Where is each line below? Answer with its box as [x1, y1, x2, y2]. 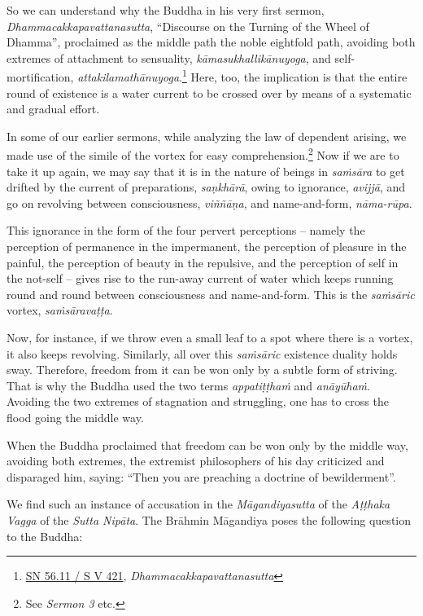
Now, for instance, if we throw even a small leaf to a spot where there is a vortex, [7, 329, 413, 345]
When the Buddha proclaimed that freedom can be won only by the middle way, [7, 436, 408, 453]
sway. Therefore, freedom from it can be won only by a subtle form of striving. [7, 361, 398, 378]
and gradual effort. [7, 100, 100, 117]
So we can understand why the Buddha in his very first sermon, [7, 2, 325, 18]
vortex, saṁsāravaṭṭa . [7, 301, 113, 319]
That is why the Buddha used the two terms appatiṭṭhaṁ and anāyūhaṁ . [7, 376, 370, 394]
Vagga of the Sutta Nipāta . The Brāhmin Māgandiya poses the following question [7, 511, 412, 528]
